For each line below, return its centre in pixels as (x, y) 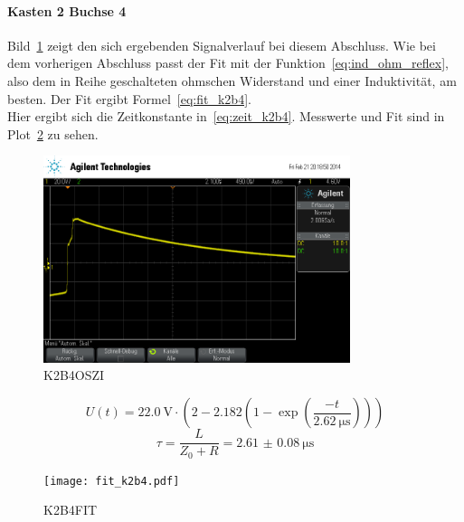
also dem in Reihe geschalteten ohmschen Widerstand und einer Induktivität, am (232, 80)
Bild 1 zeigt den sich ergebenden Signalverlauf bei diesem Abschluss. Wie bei (222, 45)
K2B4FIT (71, 510)
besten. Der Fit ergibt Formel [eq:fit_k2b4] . (129, 98)
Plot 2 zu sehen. (53, 133)
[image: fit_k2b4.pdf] (112, 481)
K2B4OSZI (74, 375)
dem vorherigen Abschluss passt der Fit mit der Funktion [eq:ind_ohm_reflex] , (228, 63)
